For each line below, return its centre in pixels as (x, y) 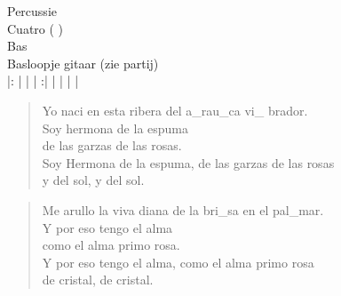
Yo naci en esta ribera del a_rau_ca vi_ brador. (175, 110)
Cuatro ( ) (36, 28)
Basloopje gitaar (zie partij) (83, 63)
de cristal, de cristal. (98, 280)
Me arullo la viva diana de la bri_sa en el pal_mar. (183, 209)
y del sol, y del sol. (93, 180)
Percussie (32, 11)
